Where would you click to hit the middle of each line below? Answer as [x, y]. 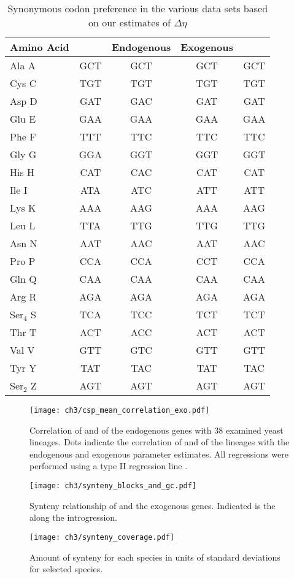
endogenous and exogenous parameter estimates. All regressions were [159, 454]
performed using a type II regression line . [109, 466]
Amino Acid [40, 47]
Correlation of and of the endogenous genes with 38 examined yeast [157, 430]
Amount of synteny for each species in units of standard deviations [155, 557]
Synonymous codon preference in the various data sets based [138, 8]
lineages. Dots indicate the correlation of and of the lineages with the [160, 442]
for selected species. [66, 569]
